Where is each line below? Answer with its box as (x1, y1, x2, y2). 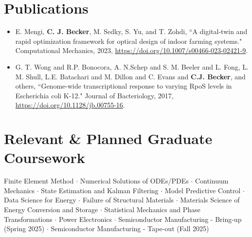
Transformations (4, 214, 53, 224)
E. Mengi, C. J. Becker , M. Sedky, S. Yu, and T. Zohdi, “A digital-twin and (15, 26, 248, 36)
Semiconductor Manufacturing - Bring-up (118, 214, 242, 224)
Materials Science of (180, 195, 240, 205)
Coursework (4, 147, 85, 167)
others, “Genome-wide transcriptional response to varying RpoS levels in (15, 81, 232, 91)
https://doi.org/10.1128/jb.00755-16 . (15, 100, 125, 110)
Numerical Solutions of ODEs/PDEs (80, 176, 189, 186)
